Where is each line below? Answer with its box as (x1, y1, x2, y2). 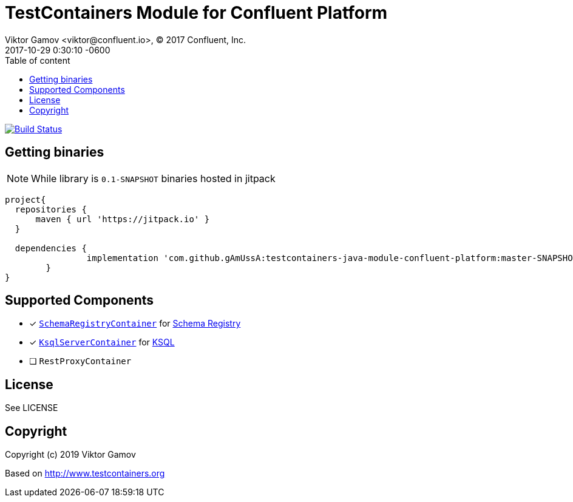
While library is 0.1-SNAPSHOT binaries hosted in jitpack (31, 172, 276, 185)
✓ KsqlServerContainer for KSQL (29, 337, 175, 348)
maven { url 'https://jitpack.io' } (35, 214, 210, 224)
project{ (5, 194, 46, 205)
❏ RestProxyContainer (29, 356, 132, 367)
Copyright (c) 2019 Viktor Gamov (5, 449, 136, 460)
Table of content (5, 55, 70, 66)
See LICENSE (5, 402, 58, 413)
